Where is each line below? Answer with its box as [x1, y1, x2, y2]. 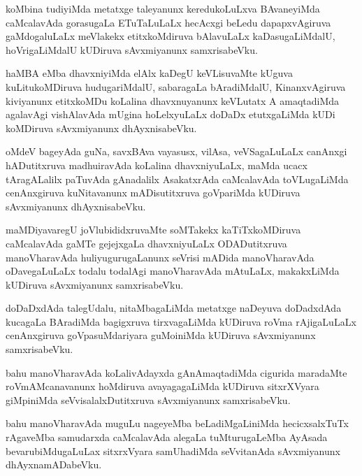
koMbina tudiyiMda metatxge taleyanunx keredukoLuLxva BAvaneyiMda [6, 1, 320, 15]
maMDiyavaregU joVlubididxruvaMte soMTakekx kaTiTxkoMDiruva [6, 222, 301, 237]
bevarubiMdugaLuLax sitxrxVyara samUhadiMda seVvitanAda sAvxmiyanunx [6, 443, 340, 458]
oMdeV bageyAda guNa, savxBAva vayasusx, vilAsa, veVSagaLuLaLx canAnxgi [6, 144, 347, 159]
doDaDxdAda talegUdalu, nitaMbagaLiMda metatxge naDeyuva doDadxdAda [6, 301, 342, 315]
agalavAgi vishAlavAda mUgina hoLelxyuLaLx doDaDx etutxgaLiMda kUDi [6, 107, 335, 122]
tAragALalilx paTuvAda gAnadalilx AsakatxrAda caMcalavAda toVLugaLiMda [6, 171, 349, 186]
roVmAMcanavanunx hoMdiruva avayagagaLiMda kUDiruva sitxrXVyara [6, 379, 319, 394]
